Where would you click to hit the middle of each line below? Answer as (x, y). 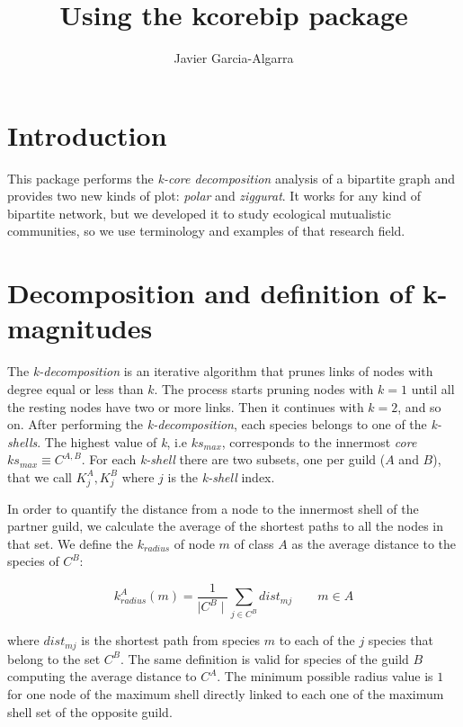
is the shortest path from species (171, 640)
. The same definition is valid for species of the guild (265, 658)
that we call (40, 476)
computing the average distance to (102, 676)
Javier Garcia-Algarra (234, 58)
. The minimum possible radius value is (325, 676)
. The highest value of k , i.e (112, 441)
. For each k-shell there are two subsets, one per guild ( (233, 459)
